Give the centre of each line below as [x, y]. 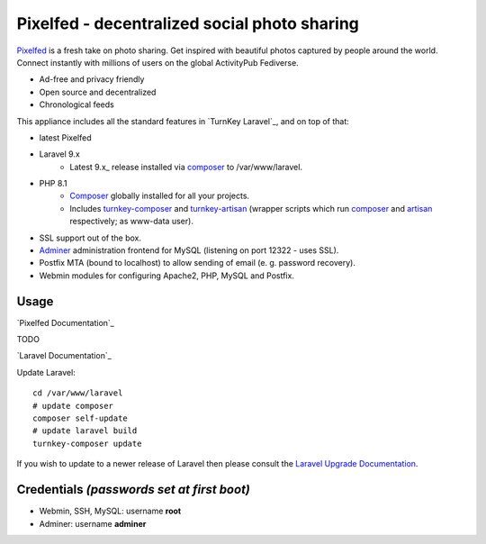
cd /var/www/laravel [78, 393]
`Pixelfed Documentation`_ [65, 322]
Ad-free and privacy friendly [92, 79]
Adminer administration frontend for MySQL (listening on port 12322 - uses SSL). [189, 250]
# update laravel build [85, 431]
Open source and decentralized [98, 92]
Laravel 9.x [59, 154]
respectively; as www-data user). [131, 222]
